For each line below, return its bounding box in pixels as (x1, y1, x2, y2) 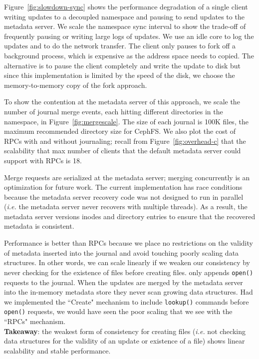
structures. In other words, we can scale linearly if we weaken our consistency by (4, 257, 250, 268)
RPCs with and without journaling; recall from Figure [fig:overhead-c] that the (4, 135, 246, 146)
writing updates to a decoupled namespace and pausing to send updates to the (4, 11, 245, 21)
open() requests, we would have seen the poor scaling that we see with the (4, 306, 233, 317)
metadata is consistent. (4, 221, 74, 231)
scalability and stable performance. (4, 345, 111, 356)
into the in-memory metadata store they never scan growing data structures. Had (4, 287, 253, 297)
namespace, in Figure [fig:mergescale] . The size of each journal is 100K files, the (4, 116, 249, 126)
